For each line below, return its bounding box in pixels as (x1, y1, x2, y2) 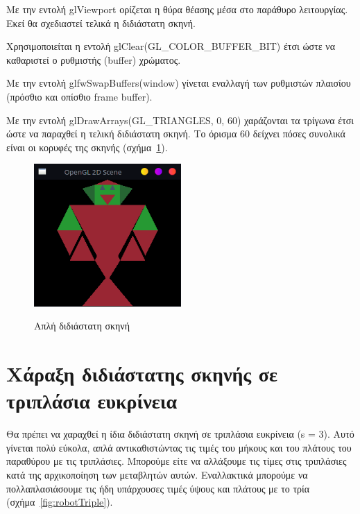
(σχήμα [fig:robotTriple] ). (6, 495, 113, 509)
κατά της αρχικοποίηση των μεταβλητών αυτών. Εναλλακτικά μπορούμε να (6, 467, 308, 481)
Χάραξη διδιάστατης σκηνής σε (6, 359, 278, 388)
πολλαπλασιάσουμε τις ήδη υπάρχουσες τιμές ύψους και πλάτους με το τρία (6, 481, 310, 495)
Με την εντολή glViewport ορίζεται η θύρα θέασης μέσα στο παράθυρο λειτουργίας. (6, 2, 348, 16)
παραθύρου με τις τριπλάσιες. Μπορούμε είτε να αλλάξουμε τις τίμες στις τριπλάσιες (6, 454, 347, 468)
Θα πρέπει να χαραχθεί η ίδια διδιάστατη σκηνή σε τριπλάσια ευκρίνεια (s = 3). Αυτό (6, 427, 354, 441)
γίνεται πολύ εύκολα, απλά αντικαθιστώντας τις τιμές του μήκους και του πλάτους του (6, 440, 352, 454)
